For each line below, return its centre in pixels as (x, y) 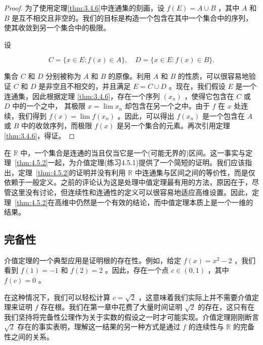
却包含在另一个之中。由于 (167, 106)
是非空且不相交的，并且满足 (85, 86)
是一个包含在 (223, 115)
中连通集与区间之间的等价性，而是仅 (195, 172)
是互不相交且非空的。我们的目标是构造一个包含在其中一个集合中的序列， (132, 17)
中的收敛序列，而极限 (56, 126)
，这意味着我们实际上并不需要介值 (195, 297)
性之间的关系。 (29, 337)
